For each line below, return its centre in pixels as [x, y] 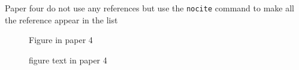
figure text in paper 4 [68, 60]
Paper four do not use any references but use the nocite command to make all [149, 8]
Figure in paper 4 [61, 40]
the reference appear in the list [61, 19]
